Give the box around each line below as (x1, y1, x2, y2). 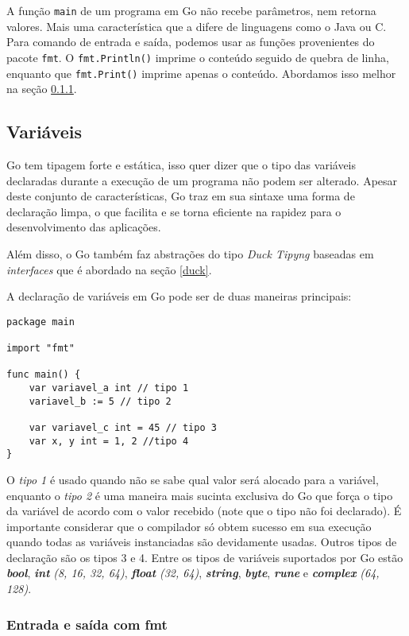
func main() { (6, 369, 81, 381)
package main (6, 316, 75, 328)
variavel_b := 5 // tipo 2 (29, 395, 172, 407)
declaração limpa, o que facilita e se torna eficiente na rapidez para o (6, 203, 341, 219)
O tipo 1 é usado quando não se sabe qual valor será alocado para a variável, (6, 471, 379, 487)
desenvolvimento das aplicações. (6, 219, 161, 235)
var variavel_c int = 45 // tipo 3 (29, 421, 217, 433)
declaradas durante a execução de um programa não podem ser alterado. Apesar (6, 172, 398, 188)
